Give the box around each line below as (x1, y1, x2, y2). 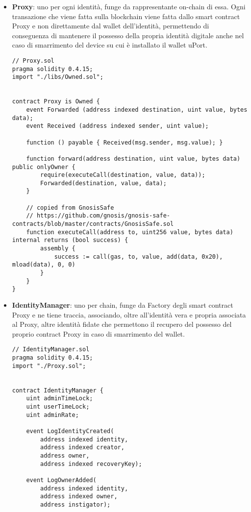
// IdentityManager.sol (12, 346, 90, 353)
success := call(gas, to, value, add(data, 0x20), (54, 253, 223, 260)
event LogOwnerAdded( (26, 476, 97, 484)
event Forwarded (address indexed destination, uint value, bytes (26, 106, 248, 113)
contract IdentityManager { (12, 387, 103, 394)
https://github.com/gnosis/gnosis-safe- (36, 212, 170, 219)
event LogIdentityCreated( (26, 427, 114, 435)
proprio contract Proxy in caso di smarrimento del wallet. (12, 328, 185, 339)
